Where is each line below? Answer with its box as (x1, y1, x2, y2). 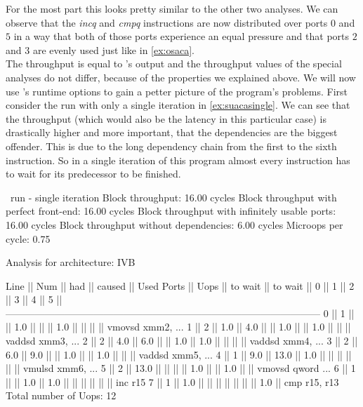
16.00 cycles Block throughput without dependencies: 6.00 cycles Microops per (6, 217, 343, 232)
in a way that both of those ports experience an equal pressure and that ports (13, 29, 350, 44)
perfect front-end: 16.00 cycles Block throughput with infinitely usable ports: (6, 203, 336, 218)
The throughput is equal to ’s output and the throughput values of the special (6, 56, 342, 71)
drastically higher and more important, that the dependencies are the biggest (6, 125, 338, 140)
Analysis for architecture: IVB (6, 255, 136, 269)
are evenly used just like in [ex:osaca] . (32, 42, 195, 57)
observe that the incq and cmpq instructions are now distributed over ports (6, 15, 328, 29)
